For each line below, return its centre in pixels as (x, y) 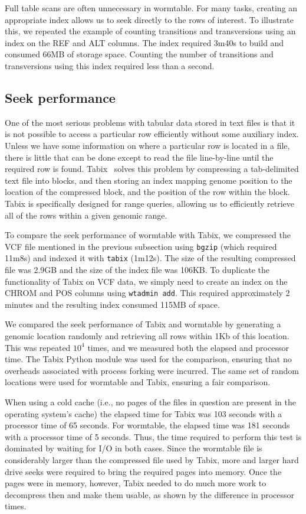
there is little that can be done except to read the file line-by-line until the (139, 157)
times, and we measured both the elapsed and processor (188, 347)
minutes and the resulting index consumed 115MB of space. (112, 304)
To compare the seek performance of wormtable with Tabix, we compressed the (148, 235)
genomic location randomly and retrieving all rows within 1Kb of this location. (147, 336)
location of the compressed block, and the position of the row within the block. (147, 192)
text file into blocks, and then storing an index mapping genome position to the (149, 180)
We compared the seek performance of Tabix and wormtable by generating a (143, 324)
